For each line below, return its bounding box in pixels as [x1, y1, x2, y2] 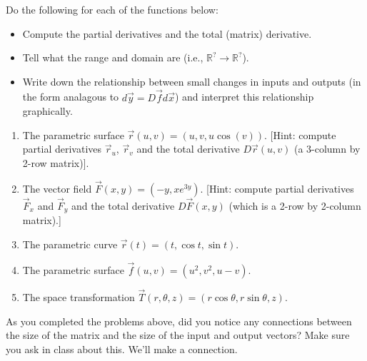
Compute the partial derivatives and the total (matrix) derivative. [22, 26, 312, 41]
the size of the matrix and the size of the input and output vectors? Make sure [6, 327, 350, 342]
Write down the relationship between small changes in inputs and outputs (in [22, 73, 361, 88]
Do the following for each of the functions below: [6, 2, 218, 16]
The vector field [22, 180, 92, 195]
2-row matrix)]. [22, 155, 89, 170]
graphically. [22, 103, 73, 118]
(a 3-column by [293, 141, 361, 156]
